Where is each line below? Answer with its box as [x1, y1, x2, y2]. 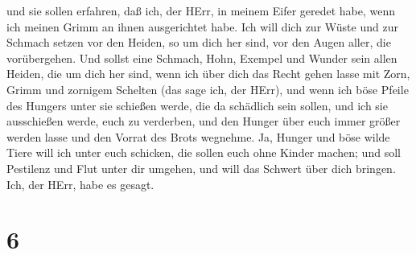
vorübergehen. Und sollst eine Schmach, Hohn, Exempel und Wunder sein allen [6, 49, 397, 66]
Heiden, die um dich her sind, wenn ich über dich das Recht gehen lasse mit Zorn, [6, 65, 410, 82]
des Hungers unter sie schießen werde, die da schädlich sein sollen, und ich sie [6, 97, 388, 113]
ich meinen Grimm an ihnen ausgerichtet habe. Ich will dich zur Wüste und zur [6, 18, 398, 35]
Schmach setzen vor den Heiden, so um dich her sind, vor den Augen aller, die [6, 34, 391, 51]
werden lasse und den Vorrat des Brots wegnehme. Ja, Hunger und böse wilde [6, 128, 390, 145]
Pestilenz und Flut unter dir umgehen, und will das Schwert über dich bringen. [6, 159, 396, 176]
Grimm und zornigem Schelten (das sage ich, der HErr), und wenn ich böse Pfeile [6, 80, 409, 97]
